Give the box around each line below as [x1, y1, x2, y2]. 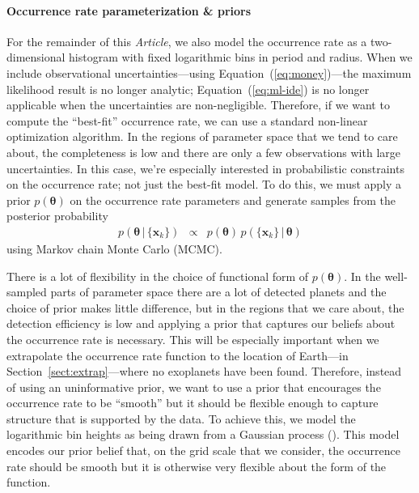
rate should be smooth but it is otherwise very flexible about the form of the [6, 457, 387, 474]
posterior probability [6, 207, 108, 224]
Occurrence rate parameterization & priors [6, 2, 252, 19]
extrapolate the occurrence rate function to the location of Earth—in [6, 346, 349, 363]
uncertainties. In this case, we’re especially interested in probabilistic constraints [6, 159, 404, 176]
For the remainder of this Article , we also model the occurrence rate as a [6, 32, 367, 49]
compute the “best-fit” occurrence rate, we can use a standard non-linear [6, 112, 368, 129]
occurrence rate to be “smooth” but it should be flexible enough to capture [6, 394, 379, 411]
